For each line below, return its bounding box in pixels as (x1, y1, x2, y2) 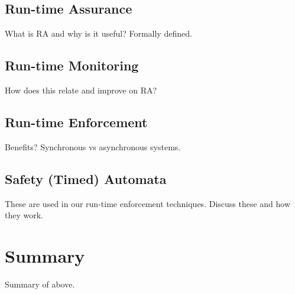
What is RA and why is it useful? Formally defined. (5, 27, 192, 40)
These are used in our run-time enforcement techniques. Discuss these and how (5, 197, 291, 209)
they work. (5, 209, 43, 221)
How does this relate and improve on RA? (5, 84, 157, 96)
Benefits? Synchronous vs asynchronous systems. (5, 140, 181, 153)
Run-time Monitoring (5, 56, 139, 75)
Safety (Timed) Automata (5, 169, 167, 188)
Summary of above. (5, 277, 75, 290)
